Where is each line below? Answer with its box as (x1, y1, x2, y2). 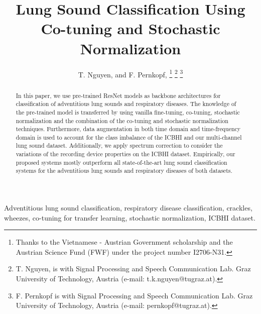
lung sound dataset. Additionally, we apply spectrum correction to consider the (16, 141, 223, 150)
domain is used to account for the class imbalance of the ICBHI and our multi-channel (16, 133, 242, 141)
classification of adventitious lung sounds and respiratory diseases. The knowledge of (16, 99, 236, 108)
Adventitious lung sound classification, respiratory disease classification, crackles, (4, 202, 252, 213)
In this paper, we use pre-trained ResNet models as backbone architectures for (16, 91, 221, 99)
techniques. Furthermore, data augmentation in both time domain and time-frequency (16, 125, 241, 133)
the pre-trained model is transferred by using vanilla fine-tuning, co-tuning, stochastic (16, 108, 240, 116)
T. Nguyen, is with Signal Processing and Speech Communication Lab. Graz (16, 263, 251, 274)
